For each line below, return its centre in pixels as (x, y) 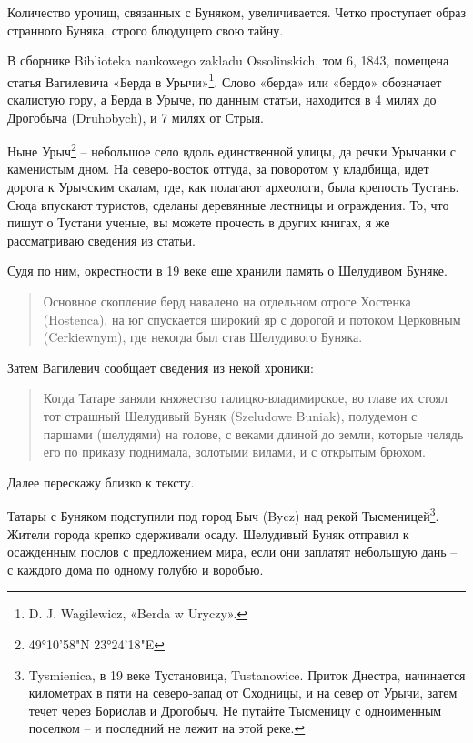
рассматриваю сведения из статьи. (101, 240)
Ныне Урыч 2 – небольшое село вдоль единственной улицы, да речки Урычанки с (232, 150)
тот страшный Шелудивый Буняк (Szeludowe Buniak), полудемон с (230, 416)
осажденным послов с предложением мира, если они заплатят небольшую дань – (232, 552)
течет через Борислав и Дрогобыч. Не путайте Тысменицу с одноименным (235, 710)
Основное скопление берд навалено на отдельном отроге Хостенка (227, 301)
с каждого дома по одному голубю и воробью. (136, 569)
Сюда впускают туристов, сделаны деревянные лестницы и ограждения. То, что (228, 204)
